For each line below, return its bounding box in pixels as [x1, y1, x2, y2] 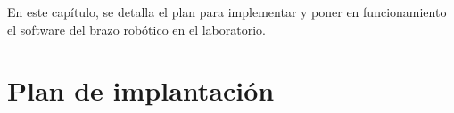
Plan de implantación [7, 72, 275, 109]
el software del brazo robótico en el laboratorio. [7, 20, 266, 38]
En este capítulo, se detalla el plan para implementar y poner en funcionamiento [7, 3, 447, 20]
